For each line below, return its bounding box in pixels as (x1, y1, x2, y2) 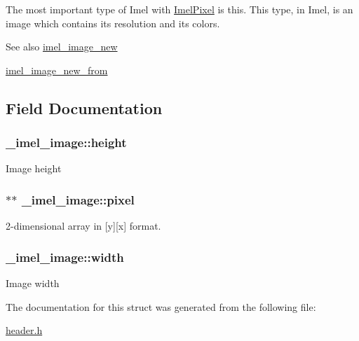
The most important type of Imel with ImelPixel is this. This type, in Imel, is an (6, 2, 353, 16)
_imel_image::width (6, 248, 124, 265)
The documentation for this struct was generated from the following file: (6, 299, 316, 314)
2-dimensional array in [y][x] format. (6, 218, 161, 233)
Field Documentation (6, 97, 163, 118)
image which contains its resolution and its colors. (6, 15, 220, 30)
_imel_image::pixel (21, 190, 135, 208)
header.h (6, 323, 43, 337)
